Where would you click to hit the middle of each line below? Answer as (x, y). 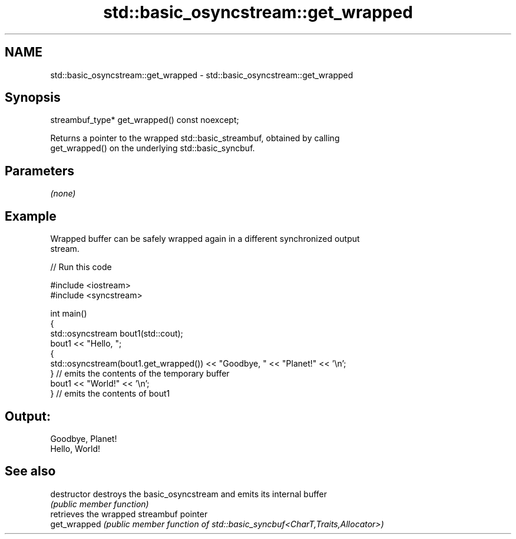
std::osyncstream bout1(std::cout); (117, 334)
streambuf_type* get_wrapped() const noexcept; (145, 120)
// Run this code (81, 267)
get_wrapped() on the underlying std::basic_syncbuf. (153, 148)
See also (30, 471)
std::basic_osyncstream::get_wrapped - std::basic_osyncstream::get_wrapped (202, 75)
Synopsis (33, 98)
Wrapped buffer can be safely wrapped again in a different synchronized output (205, 239)
